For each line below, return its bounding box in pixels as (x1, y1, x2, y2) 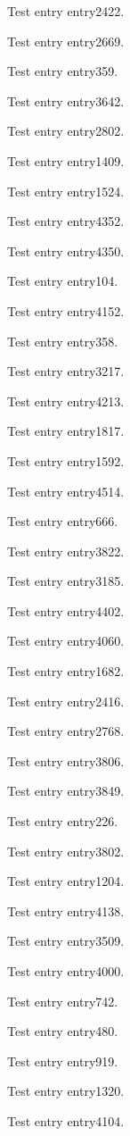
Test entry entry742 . (7, 991, 118, 1010)
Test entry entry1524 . (7, 181, 125, 200)
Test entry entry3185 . (7, 572, 125, 590)
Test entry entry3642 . (7, 91, 125, 110)
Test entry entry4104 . (7, 1111, 125, 1130)
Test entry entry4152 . (7, 301, 125, 320)
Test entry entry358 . (7, 331, 118, 350)
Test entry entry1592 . (7, 451, 125, 470)
